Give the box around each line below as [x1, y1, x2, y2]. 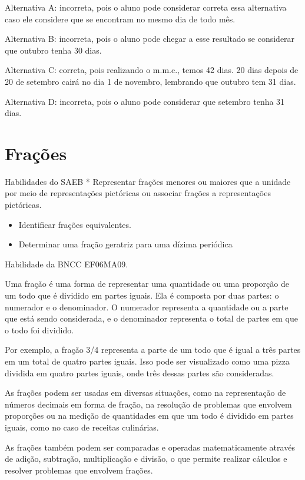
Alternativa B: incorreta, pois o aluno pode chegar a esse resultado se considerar [5, 32, 295, 45]
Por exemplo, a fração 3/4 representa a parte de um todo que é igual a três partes [5, 343, 301, 356]
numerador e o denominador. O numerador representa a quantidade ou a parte [5, 300, 289, 313]
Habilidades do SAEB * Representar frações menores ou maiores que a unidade [5, 175, 291, 187]
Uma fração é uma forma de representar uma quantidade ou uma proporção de [5, 277, 289, 290]
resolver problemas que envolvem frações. [5, 464, 153, 476]
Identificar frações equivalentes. [18, 218, 131, 230]
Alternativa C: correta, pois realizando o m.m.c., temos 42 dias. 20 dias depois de [5, 64, 299, 76]
